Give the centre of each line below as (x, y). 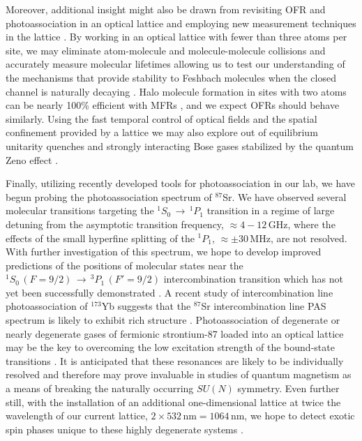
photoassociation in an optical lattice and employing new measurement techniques (181, 23)
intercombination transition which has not (254, 279)
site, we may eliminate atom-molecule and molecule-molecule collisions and (166, 50)
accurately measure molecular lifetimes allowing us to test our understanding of (175, 64)
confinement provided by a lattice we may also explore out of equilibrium (162, 132)
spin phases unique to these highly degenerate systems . (125, 429)
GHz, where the (302, 224)
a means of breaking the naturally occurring (100, 388)
